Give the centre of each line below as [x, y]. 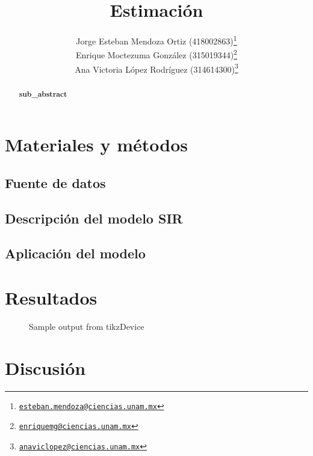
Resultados [51, 298]
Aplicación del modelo [75, 253]
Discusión [45, 367]
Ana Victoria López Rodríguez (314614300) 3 [156, 68]
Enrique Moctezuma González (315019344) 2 [156, 54]
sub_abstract [43, 94]
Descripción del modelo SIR [94, 218]
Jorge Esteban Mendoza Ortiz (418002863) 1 [156, 40]
